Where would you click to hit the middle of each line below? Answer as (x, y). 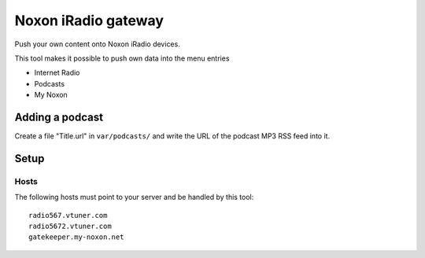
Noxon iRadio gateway (89, 20)
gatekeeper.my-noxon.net (76, 237)
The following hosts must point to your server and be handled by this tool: (134, 197)
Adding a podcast (59, 117)
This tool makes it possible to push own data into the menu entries (122, 58)
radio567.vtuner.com (68, 215)
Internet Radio (57, 73)
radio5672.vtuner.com (70, 226)
